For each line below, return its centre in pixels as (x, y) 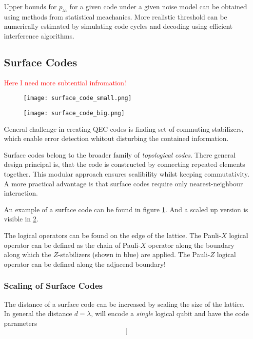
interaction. (21, 193)
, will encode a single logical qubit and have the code (170, 313)
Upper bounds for (30, 6)
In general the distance (38, 313)
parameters (20, 323)
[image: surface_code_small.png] (78, 98)
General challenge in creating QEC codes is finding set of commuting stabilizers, (124, 129)
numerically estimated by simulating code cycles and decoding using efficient (118, 26)
